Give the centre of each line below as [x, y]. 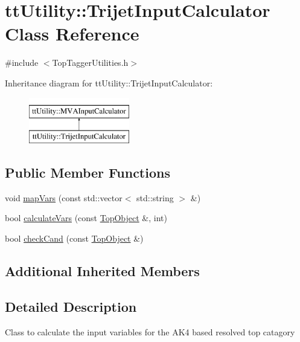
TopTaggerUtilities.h [90, 63]
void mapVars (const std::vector [64, 197]
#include [22, 63]
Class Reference [72, 34]
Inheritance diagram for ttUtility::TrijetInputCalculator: [109, 82]
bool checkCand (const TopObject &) [74, 238]
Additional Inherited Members [102, 271]
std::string [155, 197]
